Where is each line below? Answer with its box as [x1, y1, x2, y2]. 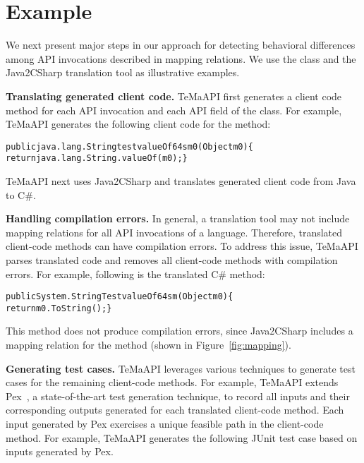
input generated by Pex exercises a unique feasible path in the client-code [6, 416, 324, 431]
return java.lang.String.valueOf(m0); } [6, 153, 188, 164]
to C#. [6, 187, 36, 202]
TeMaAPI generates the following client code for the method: [6, 116, 271, 131]
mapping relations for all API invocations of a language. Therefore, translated [6, 224, 343, 239]
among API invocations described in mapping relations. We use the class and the [6, 51, 356, 66]
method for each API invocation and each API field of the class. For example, [6, 102, 342, 117]
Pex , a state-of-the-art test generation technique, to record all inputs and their [6, 388, 350, 403]
